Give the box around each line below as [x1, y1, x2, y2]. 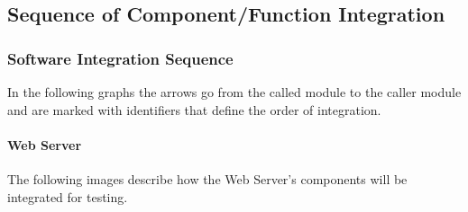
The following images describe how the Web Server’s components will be [7, 169, 408, 188]
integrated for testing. [7, 187, 128, 206]
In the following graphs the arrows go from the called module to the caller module [7, 83, 462, 101]
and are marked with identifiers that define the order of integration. [7, 100, 381, 119]
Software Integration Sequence [7, 47, 234, 69]
